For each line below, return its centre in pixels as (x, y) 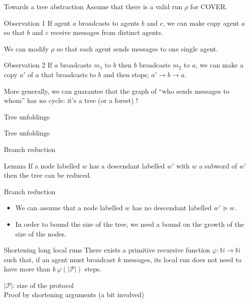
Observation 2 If (28, 65)
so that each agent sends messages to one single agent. (137, 48)
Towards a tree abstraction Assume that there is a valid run (93, 6)
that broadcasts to (69, 74)
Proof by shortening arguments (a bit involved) (74, 295)
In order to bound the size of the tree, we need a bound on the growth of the (130, 224)
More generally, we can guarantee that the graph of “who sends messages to (117, 91)
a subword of (218, 165)
